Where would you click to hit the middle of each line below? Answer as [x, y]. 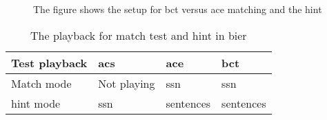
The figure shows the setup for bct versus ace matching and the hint [178, 9]
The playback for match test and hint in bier [139, 35]
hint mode [36, 103]
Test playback [49, 62]
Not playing [127, 83]
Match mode [41, 83]
